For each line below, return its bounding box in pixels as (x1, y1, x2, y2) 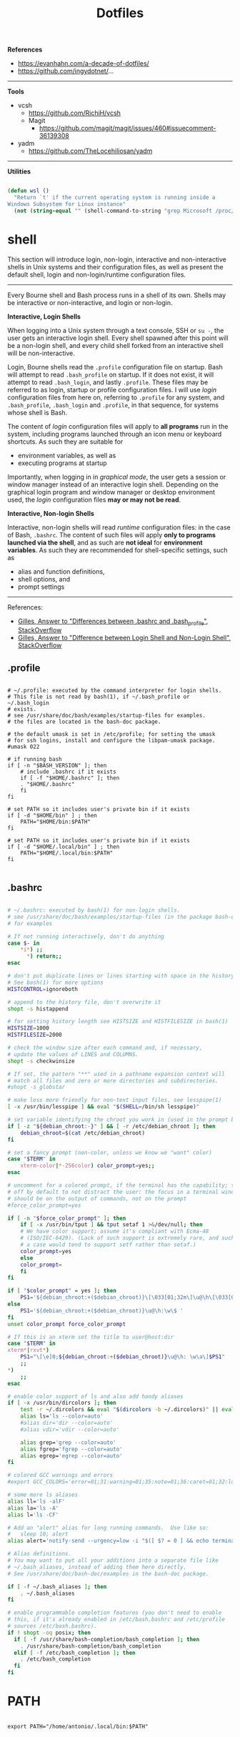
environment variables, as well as (17, 451, 116, 459)
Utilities (7, 167, 31, 176)
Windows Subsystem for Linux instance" (7, 200, 126, 208)
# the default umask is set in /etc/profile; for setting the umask (7, 731, 216, 738)
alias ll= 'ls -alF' (7, 1498, 66, 1505)
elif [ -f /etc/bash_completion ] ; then (14, 1649, 136, 1656)
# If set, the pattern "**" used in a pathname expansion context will (7, 1070, 225, 1077)
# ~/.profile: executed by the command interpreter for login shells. (7, 687, 222, 695)
